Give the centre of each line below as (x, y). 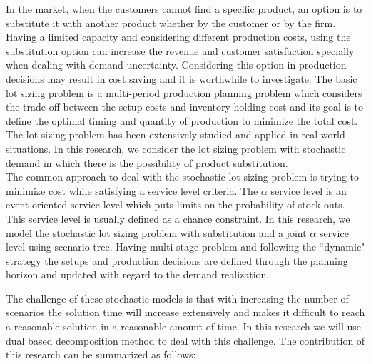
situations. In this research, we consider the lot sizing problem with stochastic (176, 148)
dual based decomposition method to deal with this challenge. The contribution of (185, 340)
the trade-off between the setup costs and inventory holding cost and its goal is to (185, 107)
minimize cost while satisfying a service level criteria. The (132, 190)
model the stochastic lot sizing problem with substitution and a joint (156, 232)
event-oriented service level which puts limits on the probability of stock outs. (176, 204)
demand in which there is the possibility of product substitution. (147, 162)
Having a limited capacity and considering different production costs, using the (178, 37)
